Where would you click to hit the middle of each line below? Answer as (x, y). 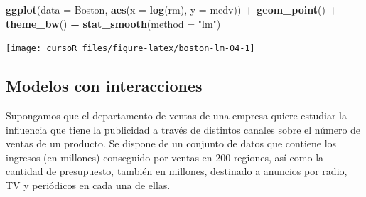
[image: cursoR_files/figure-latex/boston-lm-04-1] (130, 49)
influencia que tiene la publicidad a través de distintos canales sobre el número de (183, 129)
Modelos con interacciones (104, 86)
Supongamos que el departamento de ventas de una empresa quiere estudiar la (176, 116)
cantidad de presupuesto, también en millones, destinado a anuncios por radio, (177, 171)
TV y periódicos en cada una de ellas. (88, 185)
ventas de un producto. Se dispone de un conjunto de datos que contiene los (171, 143)
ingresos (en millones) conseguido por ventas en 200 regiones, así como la (165, 157)
